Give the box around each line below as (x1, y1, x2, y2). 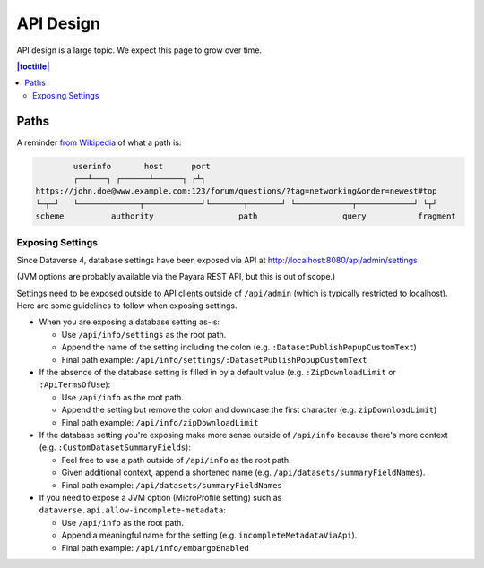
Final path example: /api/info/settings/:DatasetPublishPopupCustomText (61, 354, 367, 365)
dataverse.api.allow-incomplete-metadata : (39, 504, 226, 515)
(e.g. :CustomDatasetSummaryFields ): (39, 442, 192, 452)
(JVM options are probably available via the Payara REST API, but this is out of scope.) (16, 271, 336, 282)
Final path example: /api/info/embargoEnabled (61, 542, 250, 553)
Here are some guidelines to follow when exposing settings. (16, 300, 238, 311)
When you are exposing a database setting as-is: (39, 316, 220, 327)
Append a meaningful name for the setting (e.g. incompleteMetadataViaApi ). (61, 529, 358, 541)
